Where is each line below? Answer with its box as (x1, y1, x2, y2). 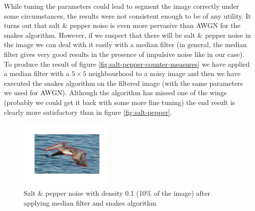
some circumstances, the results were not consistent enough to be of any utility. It (4, 10, 251, 21)
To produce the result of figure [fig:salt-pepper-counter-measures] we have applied (4, 58, 250, 69)
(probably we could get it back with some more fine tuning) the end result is (4, 97, 235, 107)
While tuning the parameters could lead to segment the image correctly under (4, 1, 239, 11)
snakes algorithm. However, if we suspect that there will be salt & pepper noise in (4, 29, 251, 40)
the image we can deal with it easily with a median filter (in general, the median (4, 39, 247, 50)
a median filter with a (4, 68, 70, 79)
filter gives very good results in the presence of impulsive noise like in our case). (4, 49, 245, 59)
